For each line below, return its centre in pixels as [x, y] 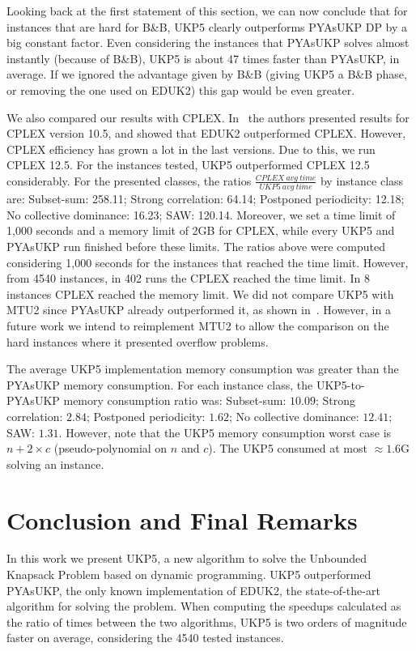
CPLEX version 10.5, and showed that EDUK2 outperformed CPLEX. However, [206, 133]
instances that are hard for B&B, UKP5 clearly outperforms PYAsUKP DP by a [207, 26]
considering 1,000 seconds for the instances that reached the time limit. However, [208, 262]
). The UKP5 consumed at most [288, 448]
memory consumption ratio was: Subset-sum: [175, 400]
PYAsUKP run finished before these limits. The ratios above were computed [196, 247]
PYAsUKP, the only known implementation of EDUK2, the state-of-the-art [193, 590]
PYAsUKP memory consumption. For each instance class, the [160, 384]
